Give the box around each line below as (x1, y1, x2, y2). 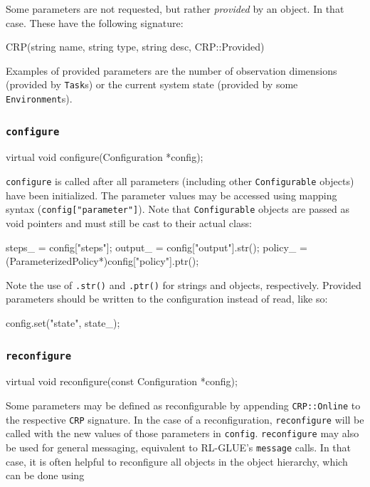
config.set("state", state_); (6, 315, 120, 330)
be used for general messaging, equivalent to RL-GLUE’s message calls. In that (6, 439, 351, 454)
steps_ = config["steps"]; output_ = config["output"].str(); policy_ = (6, 239, 307, 254)
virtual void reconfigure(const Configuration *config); (6, 374, 238, 389)
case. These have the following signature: (6, 15, 184, 30)
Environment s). (6, 91, 73, 106)
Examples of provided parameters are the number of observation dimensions (6, 63, 337, 78)
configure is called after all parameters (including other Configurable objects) (6, 174, 354, 189)
